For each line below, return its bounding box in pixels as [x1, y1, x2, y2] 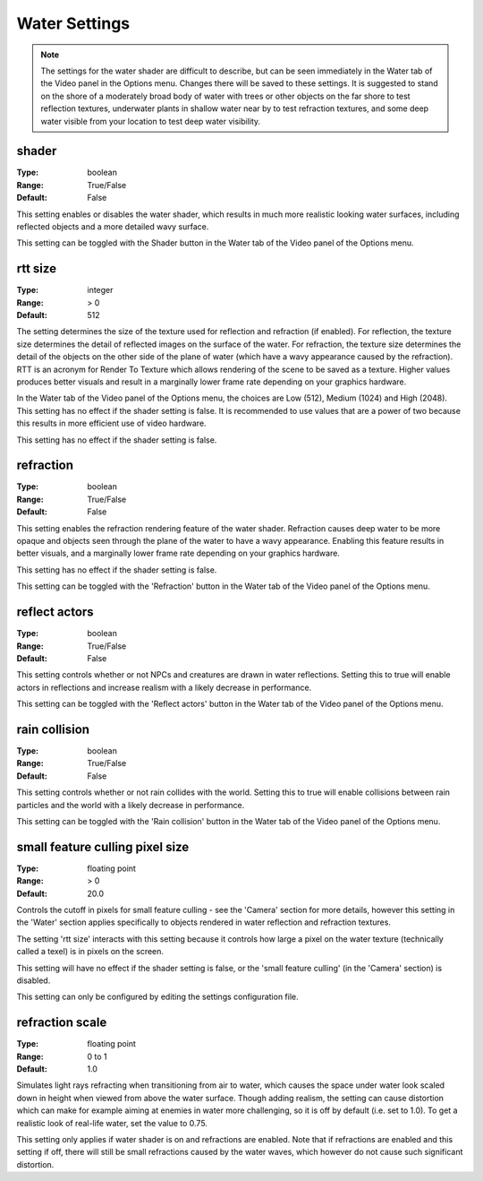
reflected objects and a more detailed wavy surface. [16, 220, 209, 232]
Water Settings [16, 13, 131, 33]
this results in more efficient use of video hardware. [16, 418, 207, 429]
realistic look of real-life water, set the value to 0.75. [16, 1117, 208, 1128]
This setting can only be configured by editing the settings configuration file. [16, 991, 299, 1003]
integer [87, 285, 114, 296]
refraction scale [16, 1015, 107, 1030]
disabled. [16, 975, 51, 986]
